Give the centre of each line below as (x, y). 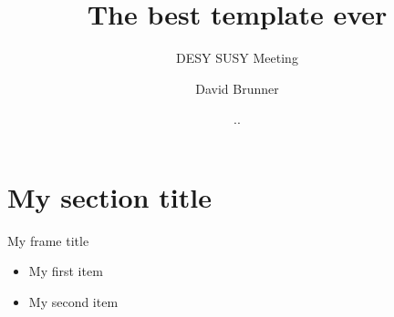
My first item (66, 271)
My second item (73, 302)
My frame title (48, 240)
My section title (109, 196)
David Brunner (237, 88)
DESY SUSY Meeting (237, 58)
